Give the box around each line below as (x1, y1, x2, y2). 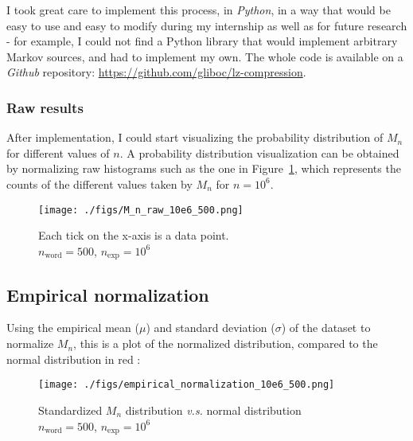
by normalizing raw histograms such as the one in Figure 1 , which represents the (6, 160, 401, 177)
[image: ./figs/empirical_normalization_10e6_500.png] (38, 379, 335, 391)
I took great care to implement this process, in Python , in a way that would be (6, 2, 391, 18)
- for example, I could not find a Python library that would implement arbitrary (6, 33, 398, 49)
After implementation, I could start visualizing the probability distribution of (6, 129, 384, 146)
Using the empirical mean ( (6, 319, 139, 336)
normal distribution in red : (6, 350, 141, 367)
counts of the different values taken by (6, 175, 193, 192)
